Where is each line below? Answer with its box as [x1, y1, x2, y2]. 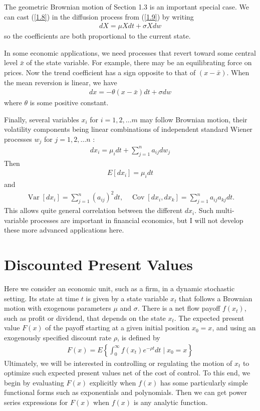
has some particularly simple [160, 377, 248, 387]
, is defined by [117, 332, 160, 342]
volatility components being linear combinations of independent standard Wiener [4, 124, 252, 134]
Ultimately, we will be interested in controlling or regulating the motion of [4, 357, 232, 368]
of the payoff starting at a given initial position [45, 322, 190, 333]
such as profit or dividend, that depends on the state [4, 312, 166, 323]
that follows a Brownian [179, 293, 252, 303]
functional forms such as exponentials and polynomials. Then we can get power [4, 387, 247, 397]
